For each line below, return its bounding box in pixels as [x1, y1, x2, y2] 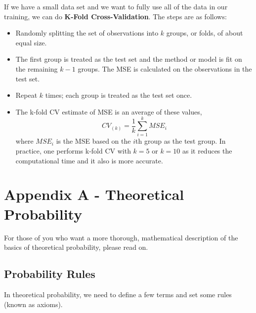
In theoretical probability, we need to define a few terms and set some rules [4, 289, 232, 299]
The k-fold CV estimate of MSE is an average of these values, [15, 106, 202, 117]
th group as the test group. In [135, 136, 226, 146]
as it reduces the [182, 146, 232, 156]
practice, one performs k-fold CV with [15, 146, 131, 156]
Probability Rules [4, 266, 95, 281]
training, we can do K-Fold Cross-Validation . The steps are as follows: [4, 11, 227, 21]
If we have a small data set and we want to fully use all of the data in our [4, 1, 228, 11]
